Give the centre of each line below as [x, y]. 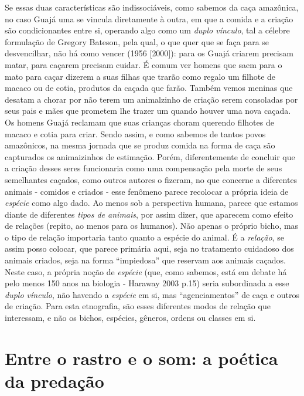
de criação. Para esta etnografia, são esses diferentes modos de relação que [138, 306]
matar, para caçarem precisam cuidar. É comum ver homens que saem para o [144, 64]
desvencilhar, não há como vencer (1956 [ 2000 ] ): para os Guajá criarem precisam [149, 53]
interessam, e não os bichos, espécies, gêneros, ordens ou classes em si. [130, 318]
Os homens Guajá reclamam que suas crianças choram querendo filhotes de [139, 122]
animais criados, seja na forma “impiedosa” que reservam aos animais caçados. [145, 260]
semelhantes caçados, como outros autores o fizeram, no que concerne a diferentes [151, 179]
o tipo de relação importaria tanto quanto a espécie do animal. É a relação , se [144, 237]
